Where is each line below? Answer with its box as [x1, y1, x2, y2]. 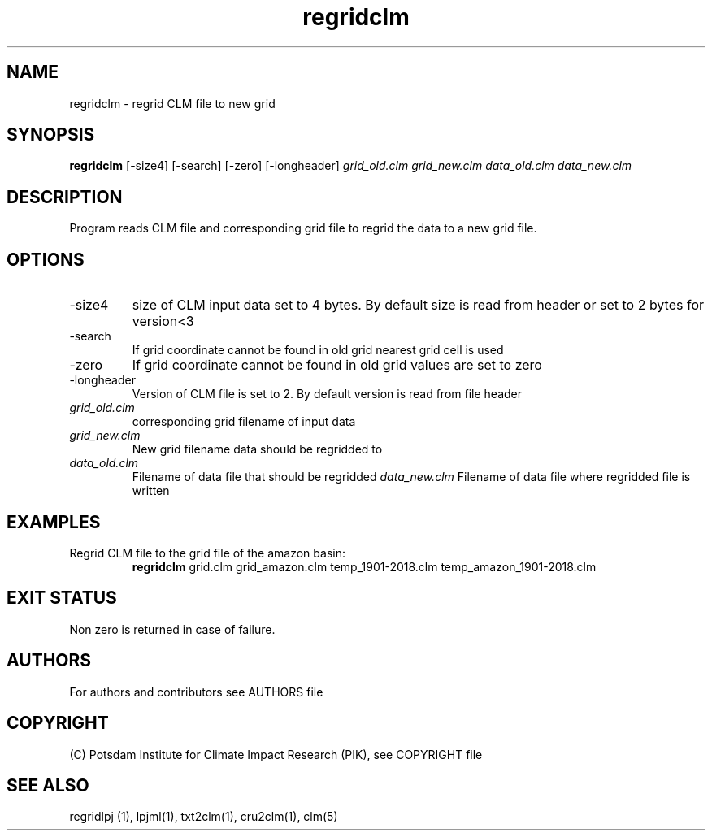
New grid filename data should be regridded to [132, 442, 383, 457]
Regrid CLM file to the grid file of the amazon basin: [69, 545, 345, 560]
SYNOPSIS [7, 124, 95, 145]
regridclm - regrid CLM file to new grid [69, 96, 276, 111]
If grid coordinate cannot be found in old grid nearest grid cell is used [132, 343, 504, 358]
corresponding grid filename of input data [132, 414, 356, 429]
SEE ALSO [7, 774, 89, 796]
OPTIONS [7, 249, 85, 270]
